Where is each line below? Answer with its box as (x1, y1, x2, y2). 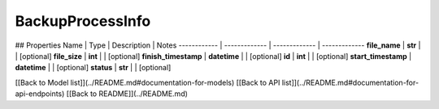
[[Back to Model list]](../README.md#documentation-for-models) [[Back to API (15, 78, 280, 87)
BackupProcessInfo (15, 12, 151, 30)
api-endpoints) (15, 89, 65, 99)
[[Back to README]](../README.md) (66, 89, 189, 99)
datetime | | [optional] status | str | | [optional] (15, 63, 172, 73)
